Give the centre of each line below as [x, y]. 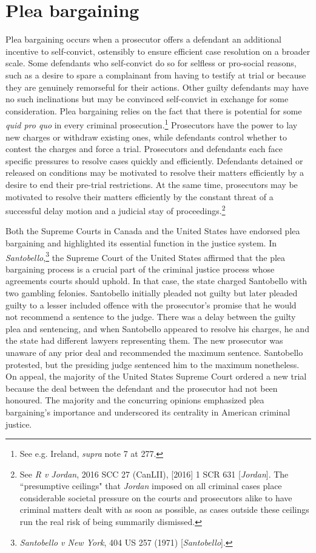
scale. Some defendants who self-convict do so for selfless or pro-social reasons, [151, 63]
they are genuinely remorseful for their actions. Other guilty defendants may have [157, 87]
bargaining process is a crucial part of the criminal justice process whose [140, 269]
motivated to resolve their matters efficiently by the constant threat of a [140, 196]
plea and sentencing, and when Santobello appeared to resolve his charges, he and [157, 328]
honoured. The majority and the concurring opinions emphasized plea [135, 400]
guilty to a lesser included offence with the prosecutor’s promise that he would [151, 304]
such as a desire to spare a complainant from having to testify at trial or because [156, 75]
